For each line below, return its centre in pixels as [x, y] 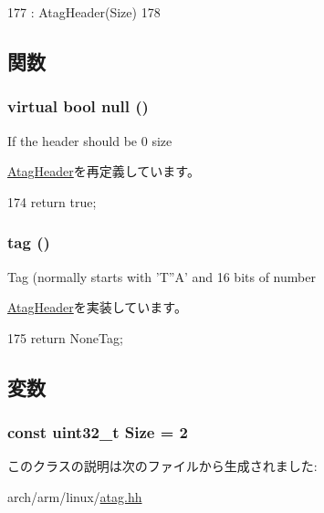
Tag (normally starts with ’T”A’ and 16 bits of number [162, 276]
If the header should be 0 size [90, 140]
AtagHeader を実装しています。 [97, 307]
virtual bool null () [78, 106]
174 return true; [52, 201]
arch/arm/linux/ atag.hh [75, 496]
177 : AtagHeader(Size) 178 [84, 12]
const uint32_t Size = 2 [98, 432]
